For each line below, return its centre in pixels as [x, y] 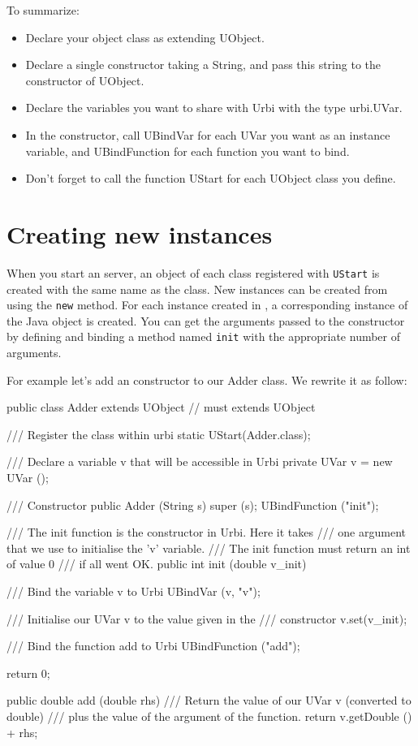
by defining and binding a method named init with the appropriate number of [204, 336]
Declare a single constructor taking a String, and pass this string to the [203, 65]
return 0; [28, 673]
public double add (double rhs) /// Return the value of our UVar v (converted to [209, 700]
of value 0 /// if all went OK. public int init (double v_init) [157, 564]
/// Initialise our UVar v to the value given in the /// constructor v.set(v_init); [207, 618]
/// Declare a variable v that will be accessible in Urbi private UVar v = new [200, 461]
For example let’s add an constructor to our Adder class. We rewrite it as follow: [207, 379]
